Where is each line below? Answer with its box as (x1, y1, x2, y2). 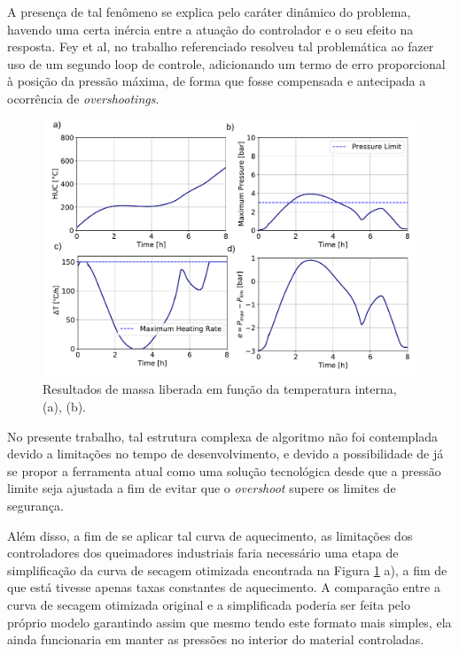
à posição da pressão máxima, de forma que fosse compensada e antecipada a (7, 72, 426, 90)
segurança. (7, 496, 64, 514)
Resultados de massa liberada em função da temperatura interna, (43, 380, 397, 398)
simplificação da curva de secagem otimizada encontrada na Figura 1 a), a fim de (7, 560, 447, 579)
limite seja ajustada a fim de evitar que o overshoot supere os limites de (7, 479, 396, 497)
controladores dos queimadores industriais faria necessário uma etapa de (7, 543, 399, 562)
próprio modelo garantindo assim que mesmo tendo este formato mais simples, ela (7, 612, 452, 631)
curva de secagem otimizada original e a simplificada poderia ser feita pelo (7, 595, 410, 613)
